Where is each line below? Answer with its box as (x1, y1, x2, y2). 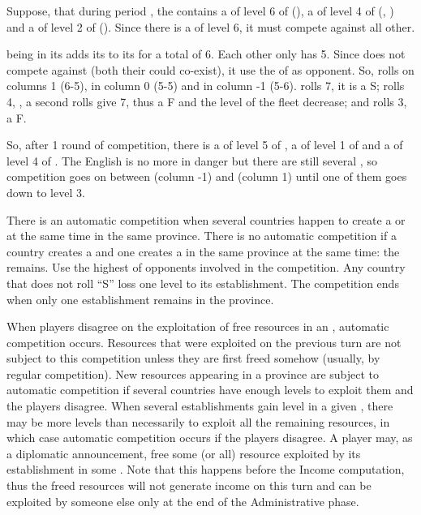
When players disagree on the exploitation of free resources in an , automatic (6, 318, 389, 335)
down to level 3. (6, 183, 85, 200)
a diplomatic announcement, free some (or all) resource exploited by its (6, 444, 361, 461)
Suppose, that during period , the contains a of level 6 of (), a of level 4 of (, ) (6, 2, 394, 19)
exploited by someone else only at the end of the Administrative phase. (6, 492, 359, 509)
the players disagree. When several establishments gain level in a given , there (6, 397, 393, 414)
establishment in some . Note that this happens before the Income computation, (6, 461, 405, 478)
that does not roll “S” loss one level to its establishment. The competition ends (6, 274, 399, 291)
